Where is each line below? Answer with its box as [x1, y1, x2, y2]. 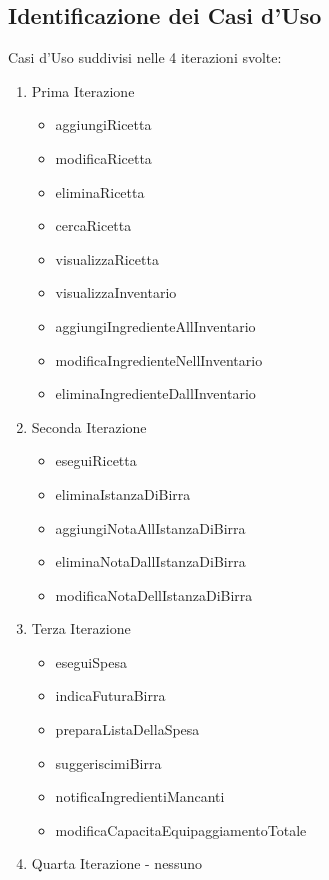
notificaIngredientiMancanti [55, 786, 225, 807]
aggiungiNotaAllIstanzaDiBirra [55, 517, 246, 538]
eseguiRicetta [55, 450, 137, 471]
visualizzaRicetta [55, 248, 159, 269]
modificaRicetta [55, 147, 152, 168]
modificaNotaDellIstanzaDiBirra [55, 584, 253, 605]
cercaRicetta [55, 215, 132, 236]
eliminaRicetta [55, 181, 145, 202]
